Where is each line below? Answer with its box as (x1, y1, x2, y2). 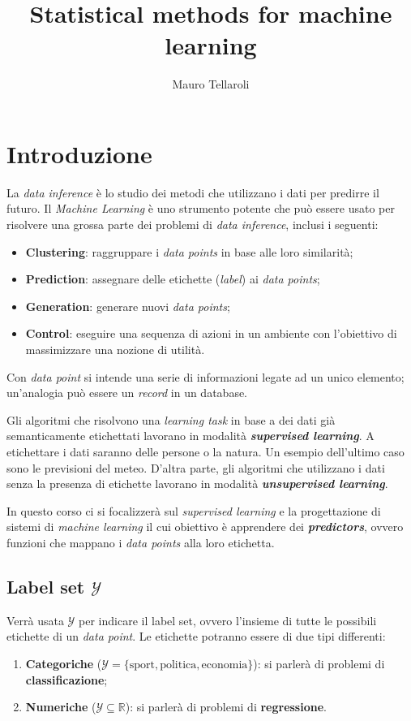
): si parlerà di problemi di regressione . (125, 698, 327, 715)
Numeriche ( (25, 698, 96, 715)
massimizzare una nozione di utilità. (25, 341, 205, 357)
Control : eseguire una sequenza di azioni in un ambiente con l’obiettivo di (25, 325, 397, 342)
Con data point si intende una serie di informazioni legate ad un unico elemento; (6, 368, 405, 385)
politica (160, 658, 197, 671)
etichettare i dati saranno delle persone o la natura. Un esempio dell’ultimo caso (6, 443, 405, 460)
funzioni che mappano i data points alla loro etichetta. (6, 533, 275, 550)
